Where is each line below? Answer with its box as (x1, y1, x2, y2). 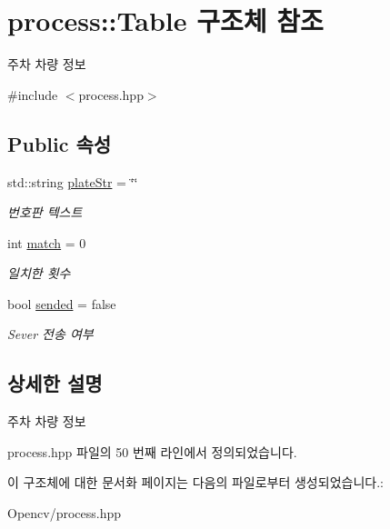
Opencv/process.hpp (7, 504, 122, 523)
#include (7, 85, 58, 104)
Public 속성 (7, 129, 112, 157)
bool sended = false (7, 294, 116, 313)
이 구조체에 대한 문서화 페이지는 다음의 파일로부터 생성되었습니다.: (7, 473, 384, 492)
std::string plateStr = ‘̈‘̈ (7, 172, 138, 191)
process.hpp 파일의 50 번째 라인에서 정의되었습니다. (7, 442, 297, 461)
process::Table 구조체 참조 (7, 2, 324, 39)
